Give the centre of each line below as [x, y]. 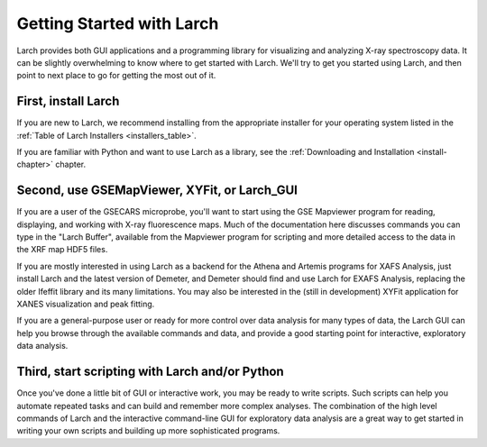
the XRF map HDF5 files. [62, 250]
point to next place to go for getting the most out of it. [116, 76]
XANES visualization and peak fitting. [86, 304]
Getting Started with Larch [118, 23]
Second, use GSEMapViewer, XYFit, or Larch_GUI [157, 191]
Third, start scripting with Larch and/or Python [150, 372]
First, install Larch [68, 101]
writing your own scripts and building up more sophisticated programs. [148, 431]
